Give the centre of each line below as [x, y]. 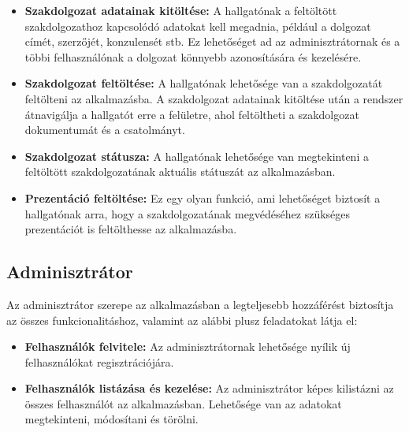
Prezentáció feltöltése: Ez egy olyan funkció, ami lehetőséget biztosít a [203, 197]
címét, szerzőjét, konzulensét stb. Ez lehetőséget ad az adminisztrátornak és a [212, 41]
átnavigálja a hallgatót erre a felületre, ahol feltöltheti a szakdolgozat [192, 114]
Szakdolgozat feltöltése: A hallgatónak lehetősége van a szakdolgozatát [204, 83]
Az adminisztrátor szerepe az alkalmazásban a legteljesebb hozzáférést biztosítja [200, 304]
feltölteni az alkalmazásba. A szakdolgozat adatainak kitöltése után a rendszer [214, 98]
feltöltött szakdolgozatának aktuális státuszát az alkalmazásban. [180, 171]
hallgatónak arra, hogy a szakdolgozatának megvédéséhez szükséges [188, 213]
